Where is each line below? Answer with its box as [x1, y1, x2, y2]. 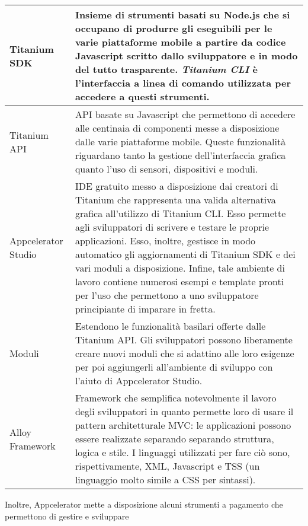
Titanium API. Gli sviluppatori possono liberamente [75, 333, 293, 346]
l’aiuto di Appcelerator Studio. [75, 374, 203, 387]
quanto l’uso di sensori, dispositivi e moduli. [75, 162, 258, 176]
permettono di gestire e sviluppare [5, 509, 129, 522]
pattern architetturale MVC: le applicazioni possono [75, 418, 291, 432]
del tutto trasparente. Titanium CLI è [75, 62, 258, 76]
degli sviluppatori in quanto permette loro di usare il [75, 404, 294, 418]
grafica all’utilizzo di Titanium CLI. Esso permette [75, 206, 286, 220]
